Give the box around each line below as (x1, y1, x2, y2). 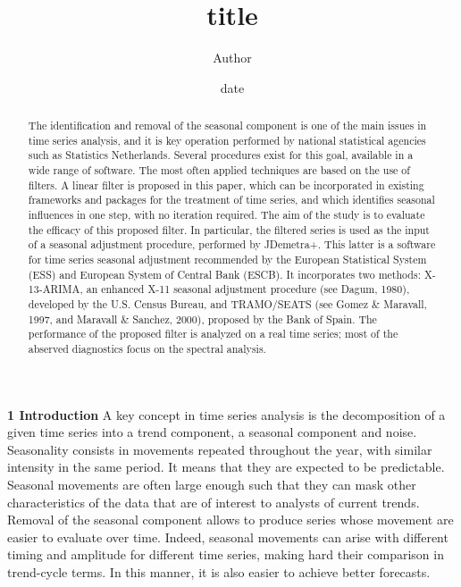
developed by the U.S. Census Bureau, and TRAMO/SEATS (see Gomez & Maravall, (28, 296, 427, 311)
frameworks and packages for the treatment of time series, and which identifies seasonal (28, 192, 435, 207)
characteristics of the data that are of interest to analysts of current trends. (7, 492, 420, 511)
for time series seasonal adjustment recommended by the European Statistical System (28, 252, 427, 267)
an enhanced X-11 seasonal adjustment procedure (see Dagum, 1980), (86, 281, 410, 297)
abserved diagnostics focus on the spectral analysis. (28, 340, 266, 356)
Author (213, 48, 252, 67)
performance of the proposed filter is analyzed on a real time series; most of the (28, 326, 398, 341)
